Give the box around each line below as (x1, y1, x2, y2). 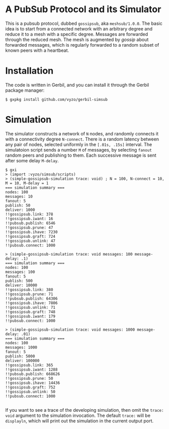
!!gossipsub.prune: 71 (5, 292, 53, 297)
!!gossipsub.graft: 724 (5, 234, 56, 239)
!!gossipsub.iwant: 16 (5, 216, 53, 221)
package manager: (5, 87, 45, 93)
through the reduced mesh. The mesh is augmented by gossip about (5, 37, 149, 43)
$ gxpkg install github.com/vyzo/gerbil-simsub (5, 97, 108, 102)
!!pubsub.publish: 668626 (5, 371, 60, 376)
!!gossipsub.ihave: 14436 (5, 380, 60, 385)
